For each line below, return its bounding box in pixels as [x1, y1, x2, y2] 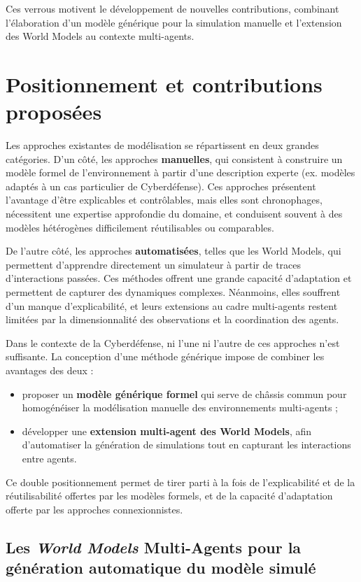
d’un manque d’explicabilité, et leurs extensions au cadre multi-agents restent [6, 298, 338, 313]
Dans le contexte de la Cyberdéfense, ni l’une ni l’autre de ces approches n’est [6, 335, 340, 350]
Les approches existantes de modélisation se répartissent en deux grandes [6, 138, 319, 152]
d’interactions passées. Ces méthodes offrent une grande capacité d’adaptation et [6, 271, 352, 285]
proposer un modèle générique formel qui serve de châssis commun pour [22, 386, 347, 401]
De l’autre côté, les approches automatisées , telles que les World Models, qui [6, 243, 341, 258]
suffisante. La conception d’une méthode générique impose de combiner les [6, 349, 325, 364]
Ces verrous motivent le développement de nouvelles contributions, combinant [6, 1, 339, 15]
